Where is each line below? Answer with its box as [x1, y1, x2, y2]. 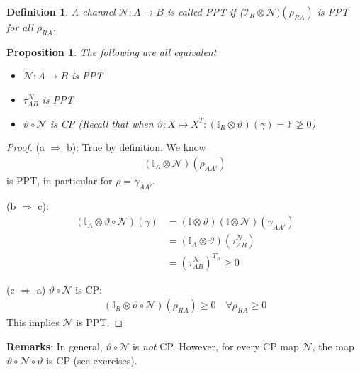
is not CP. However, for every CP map [132, 339, 299, 353]
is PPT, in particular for [6, 172, 113, 187]
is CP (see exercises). [46, 352, 137, 367]
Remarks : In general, [6, 339, 103, 353]
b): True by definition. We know [67, 140, 206, 155]
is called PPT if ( [167, 4, 244, 18]
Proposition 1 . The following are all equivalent [6, 44, 217, 59]
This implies [6, 315, 60, 330]
